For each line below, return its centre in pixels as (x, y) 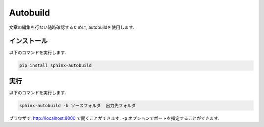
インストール (28, 41)
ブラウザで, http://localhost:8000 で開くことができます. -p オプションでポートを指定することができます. (114, 118)
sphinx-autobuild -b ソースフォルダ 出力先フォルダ (78, 105)
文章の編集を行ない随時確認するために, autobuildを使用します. (72, 27)
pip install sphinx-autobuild (55, 65)
